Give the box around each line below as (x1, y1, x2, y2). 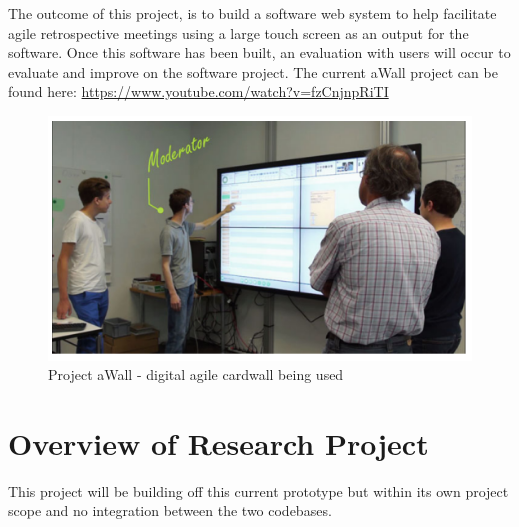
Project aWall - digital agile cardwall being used (48, 364, 344, 385)
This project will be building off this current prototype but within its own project (8, 480, 509, 501)
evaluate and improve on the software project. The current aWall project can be (8, 61, 498, 82)
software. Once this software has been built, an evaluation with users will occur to (8, 42, 511, 63)
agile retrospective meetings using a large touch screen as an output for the (8, 22, 469, 43)
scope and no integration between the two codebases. (8, 500, 332, 521)
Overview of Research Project (8, 422, 429, 463)
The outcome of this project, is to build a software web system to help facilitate (8, 3, 497, 23)
